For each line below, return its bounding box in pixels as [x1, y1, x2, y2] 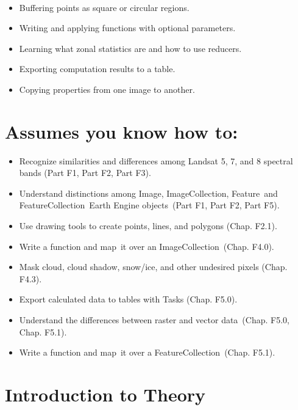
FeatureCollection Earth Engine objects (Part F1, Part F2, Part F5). [19, 199, 280, 211]
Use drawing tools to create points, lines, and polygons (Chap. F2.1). [19, 219, 277, 232]
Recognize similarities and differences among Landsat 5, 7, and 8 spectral [19, 154, 293, 167]
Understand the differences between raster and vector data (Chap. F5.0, [19, 313, 289, 326]
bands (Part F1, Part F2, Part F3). [19, 166, 151, 179]
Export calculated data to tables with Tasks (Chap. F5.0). [19, 293, 238, 306]
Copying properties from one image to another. [19, 82, 195, 95]
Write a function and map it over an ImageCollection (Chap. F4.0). [19, 240, 274, 252]
